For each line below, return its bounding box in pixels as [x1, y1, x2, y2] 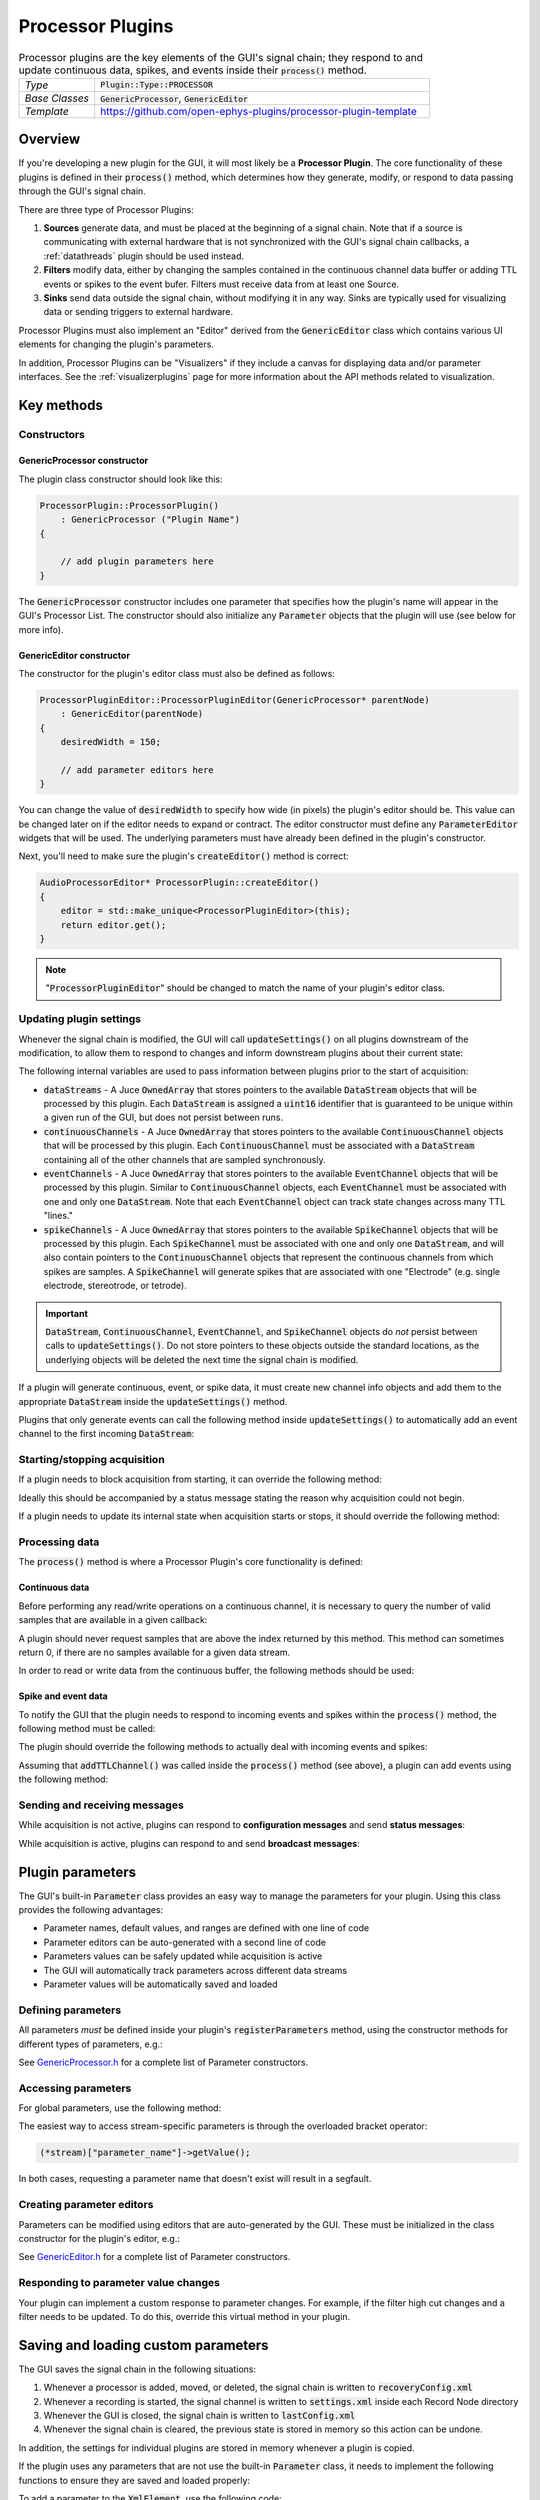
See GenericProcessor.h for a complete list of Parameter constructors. [18, 2056, 309, 2068]
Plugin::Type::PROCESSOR [100, 80, 214, 90]
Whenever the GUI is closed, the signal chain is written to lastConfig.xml [43, 2409, 356, 2421]
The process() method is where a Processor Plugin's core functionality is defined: [18, 1556, 364, 1568]
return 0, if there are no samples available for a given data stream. [18, 1646, 290, 1658]
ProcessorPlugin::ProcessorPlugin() [39, 500, 220, 511]
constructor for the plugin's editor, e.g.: [18, 2232, 180, 2244]
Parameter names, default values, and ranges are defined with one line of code [43, 1922, 370, 1934]
